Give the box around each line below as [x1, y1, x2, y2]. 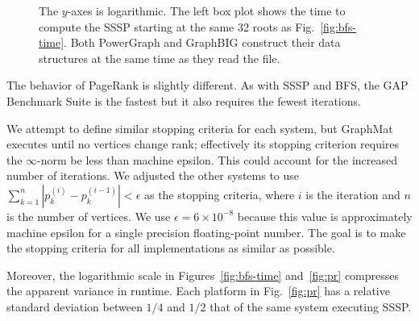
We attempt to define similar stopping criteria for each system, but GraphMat [6, 119, 393, 136]
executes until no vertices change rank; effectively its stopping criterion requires [6, 135, 400, 152]
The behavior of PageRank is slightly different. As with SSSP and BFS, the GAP [6, 77, 409, 94]
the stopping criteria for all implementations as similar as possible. [6, 240, 335, 256]
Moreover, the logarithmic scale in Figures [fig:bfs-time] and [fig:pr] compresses [6, 266, 400, 283]
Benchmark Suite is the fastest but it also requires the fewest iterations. [6, 92, 361, 109]
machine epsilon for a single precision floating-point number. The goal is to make [6, 223, 406, 240]
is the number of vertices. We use [6, 207, 171, 224]
